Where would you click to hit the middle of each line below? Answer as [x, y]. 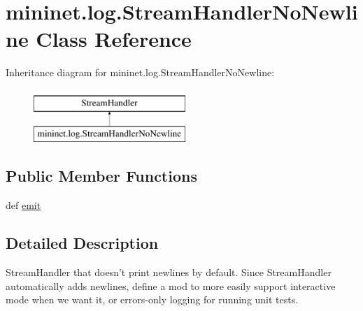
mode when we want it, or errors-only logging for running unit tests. [152, 299]
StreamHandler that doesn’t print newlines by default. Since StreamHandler [169, 272]
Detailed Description [82, 243]
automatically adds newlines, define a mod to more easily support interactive [171, 285]
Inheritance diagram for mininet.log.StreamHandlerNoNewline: [140, 72]
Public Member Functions [101, 176]
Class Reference [114, 39]
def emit [23, 205]
